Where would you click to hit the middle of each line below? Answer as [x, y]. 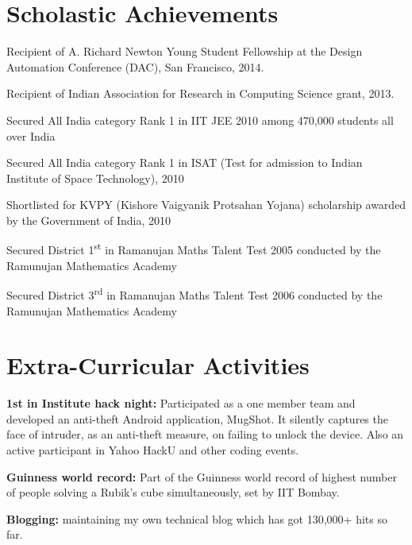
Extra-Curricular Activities [158, 365]
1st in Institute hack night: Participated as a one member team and [181, 403]
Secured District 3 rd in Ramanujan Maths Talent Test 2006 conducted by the [194, 294]
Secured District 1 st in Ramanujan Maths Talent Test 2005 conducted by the [194, 249]
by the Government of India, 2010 [89, 220]
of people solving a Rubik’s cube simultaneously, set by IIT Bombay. [173, 492]
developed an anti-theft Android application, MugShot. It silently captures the [197, 418]
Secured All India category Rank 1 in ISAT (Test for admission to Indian [185, 162]
